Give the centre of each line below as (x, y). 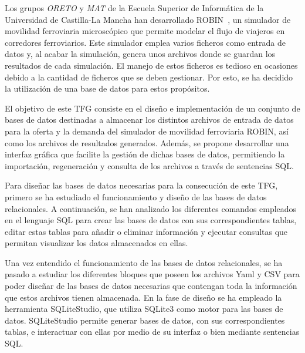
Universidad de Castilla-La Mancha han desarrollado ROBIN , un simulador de (148, 19)
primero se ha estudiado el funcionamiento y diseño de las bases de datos (136, 196)
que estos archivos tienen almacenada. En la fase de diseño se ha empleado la (143, 297)
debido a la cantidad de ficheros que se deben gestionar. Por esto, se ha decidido (149, 77)
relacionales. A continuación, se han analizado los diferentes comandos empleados (151, 208)
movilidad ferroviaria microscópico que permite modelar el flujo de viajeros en (145, 31)
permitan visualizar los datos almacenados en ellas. (96, 243)
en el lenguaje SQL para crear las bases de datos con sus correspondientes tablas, (151, 220)
